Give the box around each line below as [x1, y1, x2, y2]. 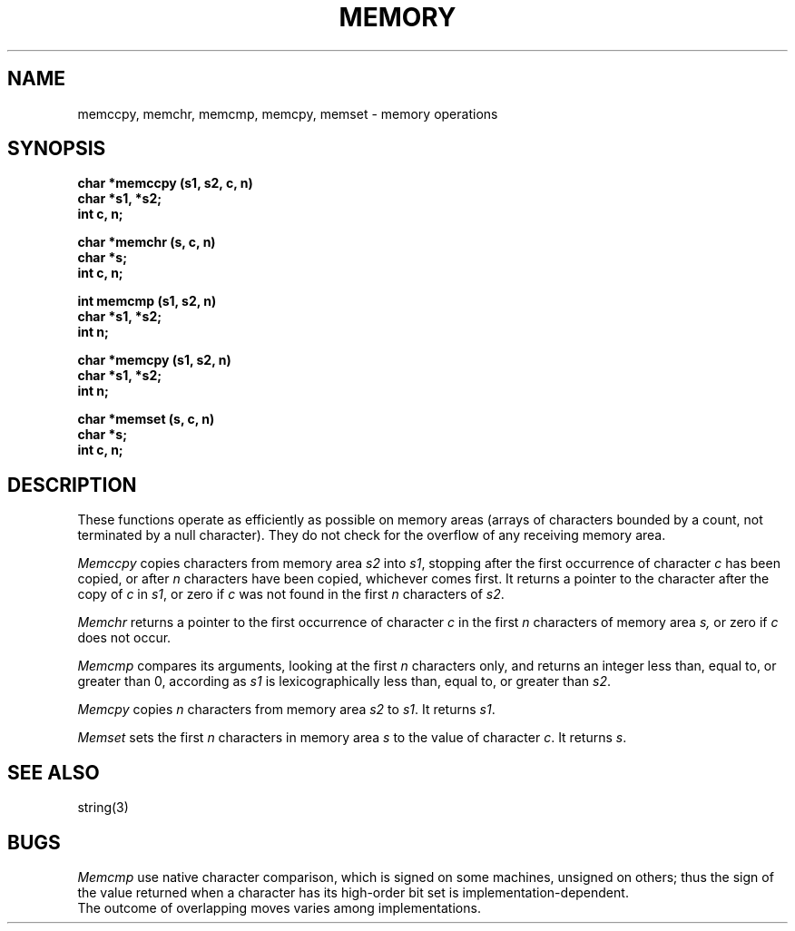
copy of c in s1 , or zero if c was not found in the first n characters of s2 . [77, 586, 505, 603]
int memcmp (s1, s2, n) [77, 293, 217, 309]
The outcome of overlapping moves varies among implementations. [77, 899, 481, 916]
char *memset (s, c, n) [77, 411, 215, 427]
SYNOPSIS [7, 137, 106, 161]
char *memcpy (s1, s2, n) [77, 352, 231, 368]
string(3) [77, 799, 129, 816]
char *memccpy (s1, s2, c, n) [77, 175, 253, 191]
